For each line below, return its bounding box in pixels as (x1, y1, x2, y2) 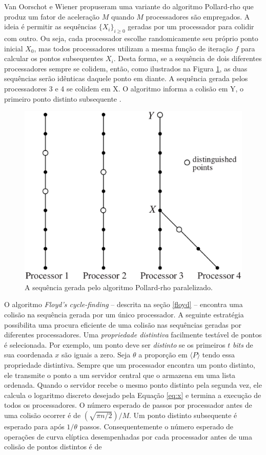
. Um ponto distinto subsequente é (129, 409, 237, 420)
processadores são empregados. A (146, 11, 250, 22)
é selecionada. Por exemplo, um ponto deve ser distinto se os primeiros (4, 339, 226, 350)
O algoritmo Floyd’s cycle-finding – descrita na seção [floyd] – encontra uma (4, 299, 243, 310)
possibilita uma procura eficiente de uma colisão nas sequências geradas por (4, 319, 242, 330)
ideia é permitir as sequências (4, 21, 96, 32)
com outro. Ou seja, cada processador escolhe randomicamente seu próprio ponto (4, 32, 258, 43)
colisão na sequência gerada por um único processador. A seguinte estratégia (4, 309, 244, 319)
